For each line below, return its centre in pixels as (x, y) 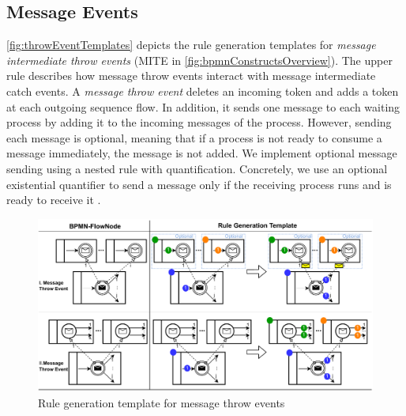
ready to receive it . (54, 200)
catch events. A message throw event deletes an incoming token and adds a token (203, 91)
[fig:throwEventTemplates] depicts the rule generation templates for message (191, 45)
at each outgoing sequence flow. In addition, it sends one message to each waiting (203, 106)
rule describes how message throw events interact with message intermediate (191, 76)
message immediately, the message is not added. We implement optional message (202, 153)
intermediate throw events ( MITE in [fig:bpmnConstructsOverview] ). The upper (199, 60)
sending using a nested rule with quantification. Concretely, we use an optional (197, 168)
